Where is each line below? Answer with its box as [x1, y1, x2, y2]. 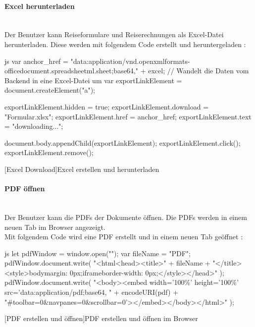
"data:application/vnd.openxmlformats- [70, 55, 190, 66]
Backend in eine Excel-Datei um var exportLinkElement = [4, 75, 182, 85]
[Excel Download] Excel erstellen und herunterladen [4, 163, 159, 174]
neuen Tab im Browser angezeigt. [4, 221, 105, 232]
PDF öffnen [4, 183, 45, 194]
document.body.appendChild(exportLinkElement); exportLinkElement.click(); [4, 137, 241, 148]
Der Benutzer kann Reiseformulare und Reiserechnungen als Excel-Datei [4, 29, 224, 40]
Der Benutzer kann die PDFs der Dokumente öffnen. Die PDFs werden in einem [4, 212, 247, 222]
